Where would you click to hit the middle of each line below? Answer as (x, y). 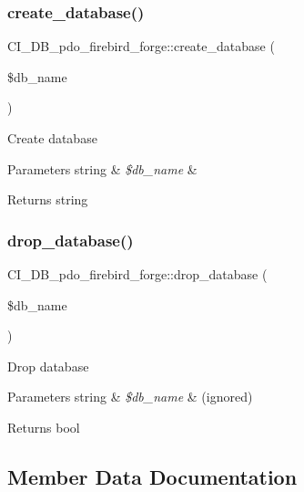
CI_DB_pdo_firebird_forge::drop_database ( (137, 274)
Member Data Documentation (152, 476)
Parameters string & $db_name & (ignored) (130, 397)
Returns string (48, 199)
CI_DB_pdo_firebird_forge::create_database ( (141, 46)
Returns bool (44, 427)
